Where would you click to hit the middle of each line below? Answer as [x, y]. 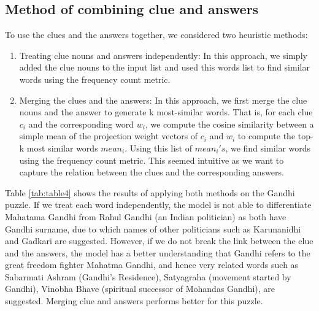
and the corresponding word [81, 124]
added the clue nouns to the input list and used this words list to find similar [164, 67]
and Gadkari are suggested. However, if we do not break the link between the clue [159, 241]
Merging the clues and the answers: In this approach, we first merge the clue [163, 100]
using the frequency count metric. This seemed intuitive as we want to [152, 160]
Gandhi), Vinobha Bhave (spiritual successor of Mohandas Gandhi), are [140, 289]
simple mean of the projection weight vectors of [109, 136]
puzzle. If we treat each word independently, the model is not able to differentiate [158, 205]
